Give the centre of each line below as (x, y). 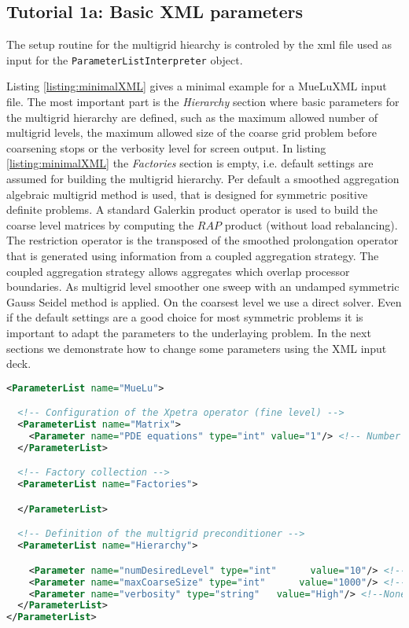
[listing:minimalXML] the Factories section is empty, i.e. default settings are (190, 163)
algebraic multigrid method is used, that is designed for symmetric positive (187, 194)
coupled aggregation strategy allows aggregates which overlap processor (178, 271)
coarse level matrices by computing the (100, 224)
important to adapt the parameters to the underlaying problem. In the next (189, 332)
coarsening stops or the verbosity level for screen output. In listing (166, 147)
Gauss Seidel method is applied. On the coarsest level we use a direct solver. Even (204, 301)
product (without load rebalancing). (311, 224)
